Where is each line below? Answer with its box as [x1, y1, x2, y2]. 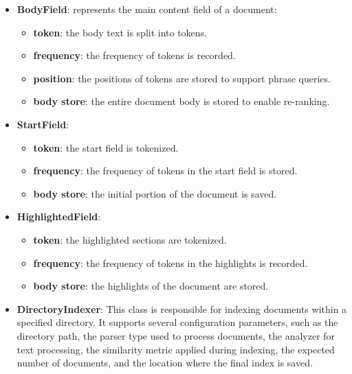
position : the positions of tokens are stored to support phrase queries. [33, 71, 331, 85]
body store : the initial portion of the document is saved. [33, 186, 277, 200]
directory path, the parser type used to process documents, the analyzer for [16, 328, 335, 342]
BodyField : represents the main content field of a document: [16, 2, 277, 16]
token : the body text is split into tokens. [33, 25, 208, 39]
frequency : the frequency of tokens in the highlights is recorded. [33, 255, 308, 270]
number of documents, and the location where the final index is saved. [16, 355, 313, 370]
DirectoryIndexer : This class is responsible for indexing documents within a [16, 301, 347, 316]
